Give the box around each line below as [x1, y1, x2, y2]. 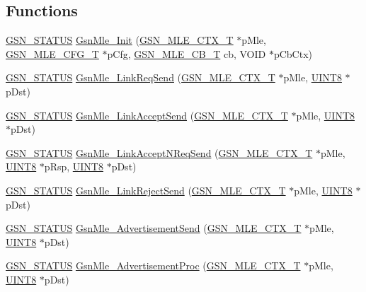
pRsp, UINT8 [44, 159, 103, 174]
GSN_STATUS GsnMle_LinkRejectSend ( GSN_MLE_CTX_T [6, 182, 286, 197]
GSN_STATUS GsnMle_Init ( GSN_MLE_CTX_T [6, 33, 234, 47]
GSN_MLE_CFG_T [6, 46, 99, 61]
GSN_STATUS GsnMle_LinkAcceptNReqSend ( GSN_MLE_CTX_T [6, 145, 313, 160]
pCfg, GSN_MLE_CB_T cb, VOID [107, 46, 266, 61]
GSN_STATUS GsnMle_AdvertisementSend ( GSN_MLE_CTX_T [6, 221, 302, 235]
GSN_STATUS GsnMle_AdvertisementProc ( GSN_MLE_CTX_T [6, 258, 301, 273]
